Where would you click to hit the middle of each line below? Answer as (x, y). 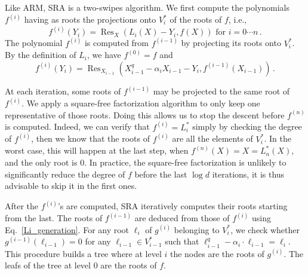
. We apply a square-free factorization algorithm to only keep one (141, 103)
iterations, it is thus (248, 174)
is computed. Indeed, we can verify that (77, 126)
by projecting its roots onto (231, 43)
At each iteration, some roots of (63, 91)
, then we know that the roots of (90, 138)
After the (22, 206)
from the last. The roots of (54, 218)
